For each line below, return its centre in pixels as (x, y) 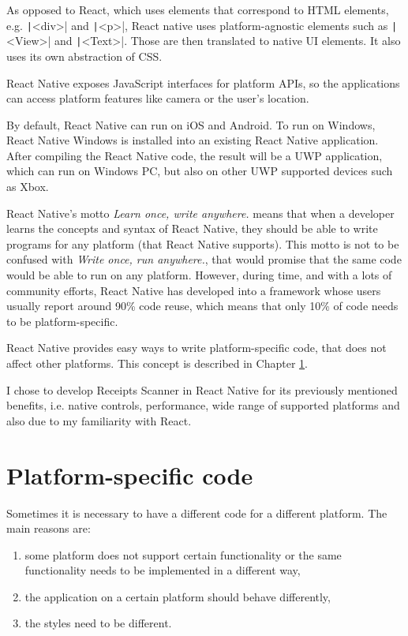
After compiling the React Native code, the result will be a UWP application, (195, 155)
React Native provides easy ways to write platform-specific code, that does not (197, 348)
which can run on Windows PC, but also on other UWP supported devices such (200, 171)
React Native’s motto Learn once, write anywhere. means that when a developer (200, 213)
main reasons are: (49, 528)
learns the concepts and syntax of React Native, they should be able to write (192, 228)
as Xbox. (28, 187)
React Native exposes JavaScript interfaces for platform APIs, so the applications (203, 82)
